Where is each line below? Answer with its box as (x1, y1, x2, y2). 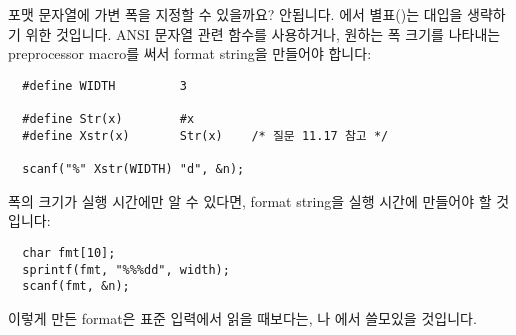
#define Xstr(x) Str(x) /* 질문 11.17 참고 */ (22, 128, 389, 143)
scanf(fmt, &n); (22, 279, 130, 294)
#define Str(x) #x (22, 112, 195, 127)
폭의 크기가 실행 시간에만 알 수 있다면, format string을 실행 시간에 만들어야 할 (8, 190, 492, 211)
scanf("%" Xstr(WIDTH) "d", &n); (22, 162, 245, 177)
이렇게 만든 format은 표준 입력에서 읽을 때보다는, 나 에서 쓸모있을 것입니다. (8, 307, 477, 328)
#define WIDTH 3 (22, 78, 187, 93)
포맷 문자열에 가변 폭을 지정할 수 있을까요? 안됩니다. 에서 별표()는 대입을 (8, 4, 463, 24)
